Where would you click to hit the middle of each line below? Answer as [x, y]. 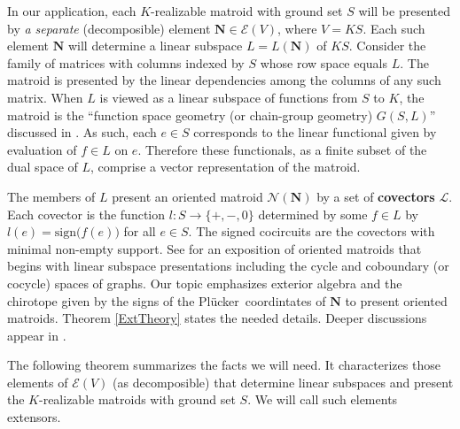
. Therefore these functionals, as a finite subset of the [282, 149]
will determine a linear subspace [155, 46]
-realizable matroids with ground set [137, 399]
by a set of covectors [376, 196]
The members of [51, 196]
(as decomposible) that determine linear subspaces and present [283, 382]
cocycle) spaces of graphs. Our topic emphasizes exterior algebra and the [205, 283]
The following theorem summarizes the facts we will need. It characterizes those [224, 365]
